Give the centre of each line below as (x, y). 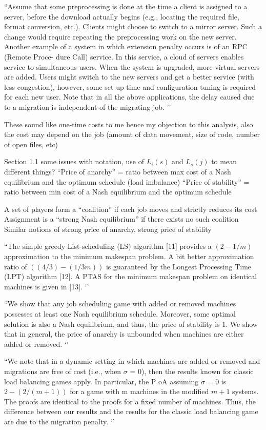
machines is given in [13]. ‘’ (47, 286)
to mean (224, 161)
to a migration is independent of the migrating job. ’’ (88, 106)
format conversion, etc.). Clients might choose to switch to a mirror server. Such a (133, 26)
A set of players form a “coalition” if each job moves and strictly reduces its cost (131, 209)
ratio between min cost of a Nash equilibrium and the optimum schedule (118, 192)
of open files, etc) (31, 144)
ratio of (16, 266)
